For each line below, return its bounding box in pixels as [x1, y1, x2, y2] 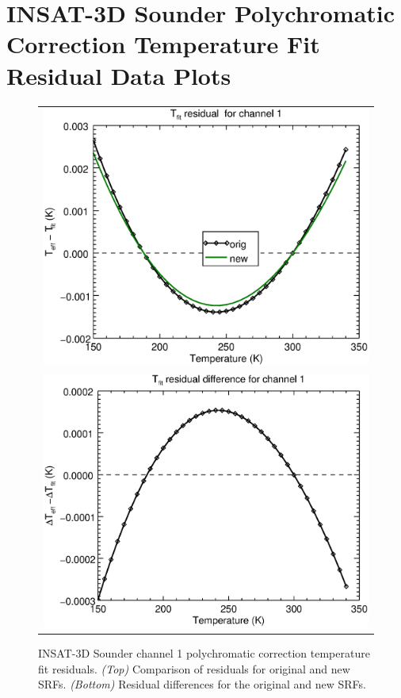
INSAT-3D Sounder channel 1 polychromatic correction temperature [38, 645, 370, 662]
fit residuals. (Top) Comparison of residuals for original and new [38, 660, 350, 677]
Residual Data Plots [6, 59, 231, 91]
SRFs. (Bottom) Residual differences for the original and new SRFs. [38, 676, 367, 692]
